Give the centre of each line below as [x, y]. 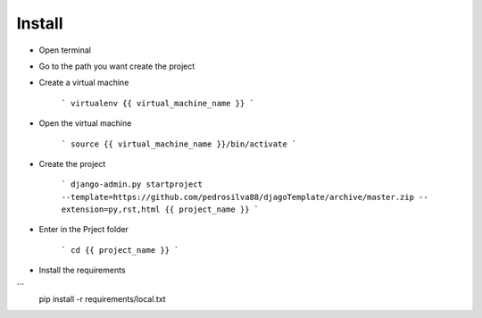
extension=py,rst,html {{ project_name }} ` [160, 209]
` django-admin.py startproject [132, 184]
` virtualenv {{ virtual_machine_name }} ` [158, 103]
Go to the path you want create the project [117, 66]
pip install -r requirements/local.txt [102, 299]
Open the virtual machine [85, 123]
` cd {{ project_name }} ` [120, 250]
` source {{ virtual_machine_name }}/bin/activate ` [179, 144]
